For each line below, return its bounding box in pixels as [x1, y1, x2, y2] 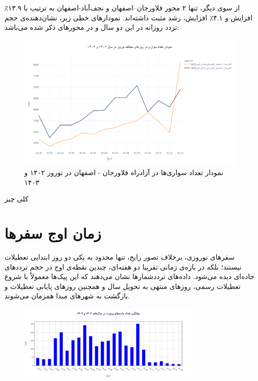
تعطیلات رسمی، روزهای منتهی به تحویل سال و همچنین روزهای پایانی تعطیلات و [4, 281, 241, 291]
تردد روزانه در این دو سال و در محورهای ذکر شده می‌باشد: [4, 22, 179, 32]
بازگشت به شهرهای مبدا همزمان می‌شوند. [4, 290, 130, 301]
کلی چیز [4, 193, 29, 204]
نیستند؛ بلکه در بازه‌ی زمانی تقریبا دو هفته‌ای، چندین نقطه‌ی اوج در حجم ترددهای [4, 261, 242, 272]
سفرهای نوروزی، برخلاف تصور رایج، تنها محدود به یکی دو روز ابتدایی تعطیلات [4, 252, 235, 262]
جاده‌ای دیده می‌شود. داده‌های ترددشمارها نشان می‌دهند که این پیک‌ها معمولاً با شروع [4, 271, 255, 282]
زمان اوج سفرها [4, 223, 101, 243]
